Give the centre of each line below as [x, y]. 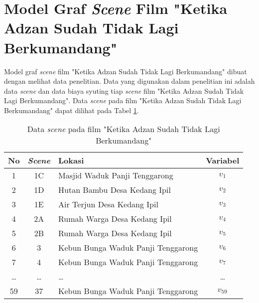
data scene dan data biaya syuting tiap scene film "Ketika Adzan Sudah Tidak [124, 90]
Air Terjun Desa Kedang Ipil [108, 204]
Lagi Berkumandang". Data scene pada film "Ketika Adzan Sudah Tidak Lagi [123, 100]
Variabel [223, 160]
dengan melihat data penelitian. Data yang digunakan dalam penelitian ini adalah [129, 81]
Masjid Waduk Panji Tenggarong [116, 175]
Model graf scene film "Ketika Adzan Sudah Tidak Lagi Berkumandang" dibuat [126, 71]
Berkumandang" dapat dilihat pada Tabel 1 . [71, 110]
